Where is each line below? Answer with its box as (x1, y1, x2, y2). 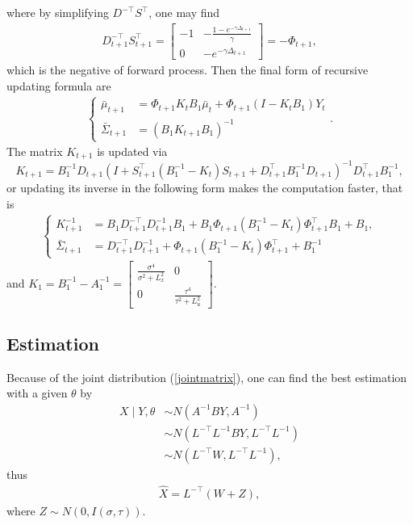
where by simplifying (6, 4, 109, 20)
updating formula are (6, 77, 111, 94)
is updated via (97, 143, 168, 160)
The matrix (6, 143, 63, 160)
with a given (6, 384, 68, 401)
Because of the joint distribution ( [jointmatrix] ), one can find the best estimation (6, 368, 407, 385)
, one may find (148, 4, 220, 20)
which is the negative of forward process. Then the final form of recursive (6, 61, 369, 78)
